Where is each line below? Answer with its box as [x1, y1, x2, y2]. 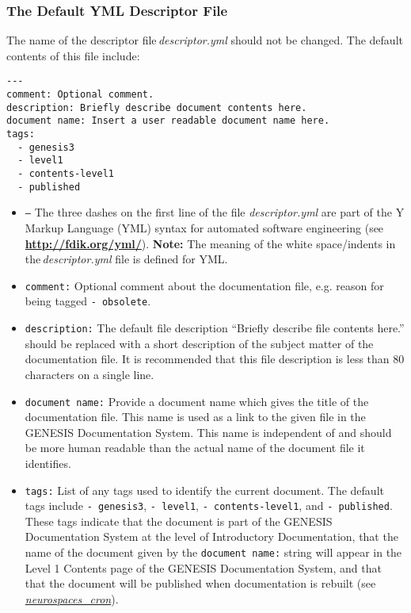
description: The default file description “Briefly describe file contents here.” [25, 320, 405, 336]
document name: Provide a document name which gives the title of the [25, 393, 369, 409]
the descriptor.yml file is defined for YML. [25, 251, 228, 267]
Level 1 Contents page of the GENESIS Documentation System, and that [25, 559, 382, 576]
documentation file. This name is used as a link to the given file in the [25, 408, 366, 425]
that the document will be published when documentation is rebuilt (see [25, 575, 376, 592]
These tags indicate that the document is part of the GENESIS [25, 512, 333, 529]
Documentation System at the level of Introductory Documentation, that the [25, 528, 398, 545]
